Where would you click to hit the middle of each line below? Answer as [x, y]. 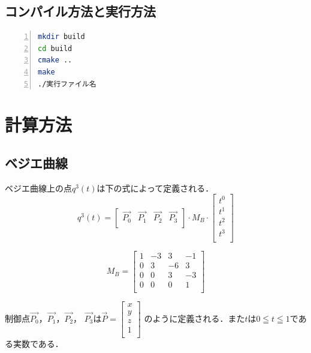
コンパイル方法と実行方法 [80, 11]
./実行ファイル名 [67, 84]
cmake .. [55, 60]
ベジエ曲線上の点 [38, 188]
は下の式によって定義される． [155, 188]
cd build [55, 48]
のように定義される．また [194, 318]
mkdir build [61, 37]
